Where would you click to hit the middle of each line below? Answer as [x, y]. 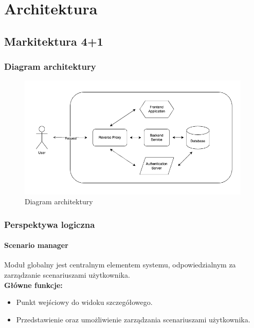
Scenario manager [36, 245]
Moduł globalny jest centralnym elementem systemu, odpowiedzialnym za [120, 265]
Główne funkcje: [33, 285]
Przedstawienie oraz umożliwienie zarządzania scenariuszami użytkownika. [133, 319]
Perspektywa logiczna [50, 224]
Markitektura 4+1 [54, 41]
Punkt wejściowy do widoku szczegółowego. [84, 302]
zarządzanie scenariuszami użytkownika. [67, 274]
